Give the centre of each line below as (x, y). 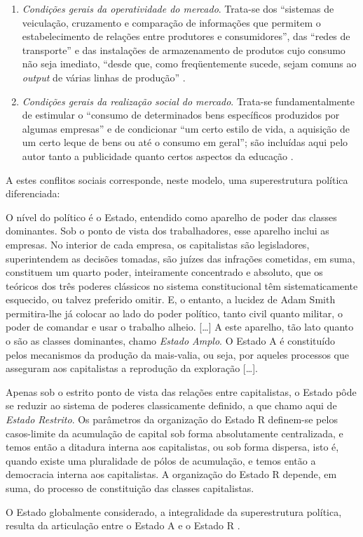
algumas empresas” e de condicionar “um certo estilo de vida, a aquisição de (186, 128)
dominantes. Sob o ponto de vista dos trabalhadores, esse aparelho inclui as (167, 231)
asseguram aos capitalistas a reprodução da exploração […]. (132, 368)
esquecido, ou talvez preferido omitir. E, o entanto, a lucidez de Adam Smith (171, 299)
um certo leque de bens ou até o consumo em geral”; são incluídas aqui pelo (185, 142)
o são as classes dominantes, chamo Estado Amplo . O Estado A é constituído (170, 341)
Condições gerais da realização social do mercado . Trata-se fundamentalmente (189, 101)
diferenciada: (33, 193)
